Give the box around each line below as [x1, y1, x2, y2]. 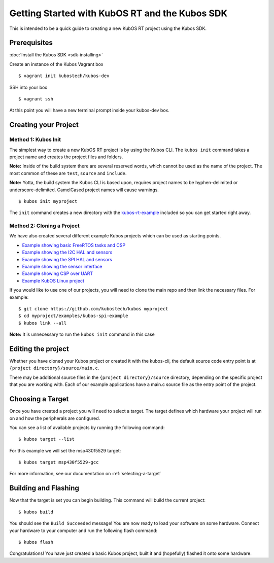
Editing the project [9, 344, 70, 353]
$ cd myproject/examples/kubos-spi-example [18, 313, 128, 319]
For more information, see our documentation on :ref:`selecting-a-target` [9, 471, 162, 477]
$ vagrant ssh [18, 96, 53, 102]
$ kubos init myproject [18, 198, 78, 204]
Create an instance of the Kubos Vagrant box [9, 61, 104, 67]
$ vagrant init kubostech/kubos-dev [18, 73, 110, 79]
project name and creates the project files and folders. [9, 154, 123, 160]
